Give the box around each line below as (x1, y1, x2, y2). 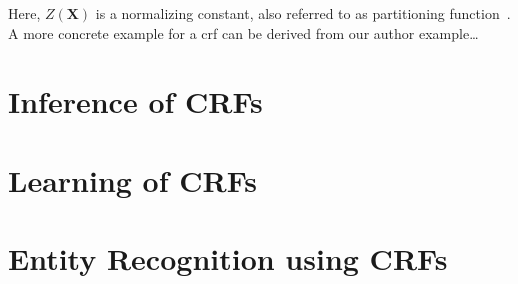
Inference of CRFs (8, 81, 263, 122)
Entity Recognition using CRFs (8, 238, 448, 279)
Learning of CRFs (8, 159, 257, 200)
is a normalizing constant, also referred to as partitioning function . (95, 3, 511, 23)
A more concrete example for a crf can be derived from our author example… (8, 22, 479, 43)
